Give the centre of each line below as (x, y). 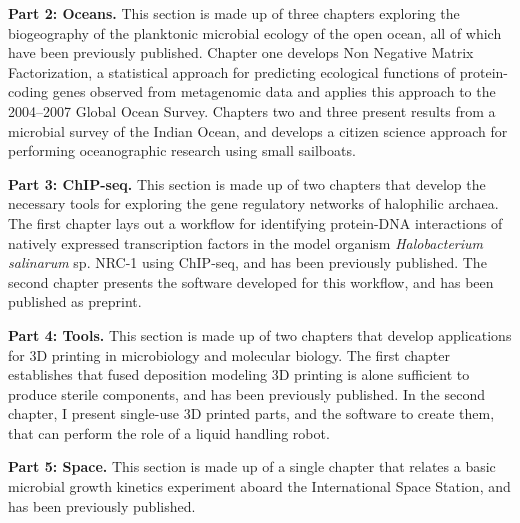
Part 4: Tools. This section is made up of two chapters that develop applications (260, 334)
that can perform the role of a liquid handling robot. (169, 432)
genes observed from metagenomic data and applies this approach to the (274, 91)
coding (28, 91)
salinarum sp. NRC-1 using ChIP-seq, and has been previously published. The (247, 262)
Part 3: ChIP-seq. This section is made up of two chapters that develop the (247, 183)
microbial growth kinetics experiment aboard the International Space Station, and (259, 486)
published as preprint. (75, 301)
